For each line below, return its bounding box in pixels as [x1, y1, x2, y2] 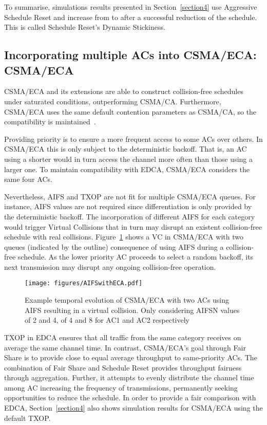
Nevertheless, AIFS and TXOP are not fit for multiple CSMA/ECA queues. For [4, 191, 256, 201]
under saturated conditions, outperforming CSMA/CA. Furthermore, [4, 96, 221, 106]
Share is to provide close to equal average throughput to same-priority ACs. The [4, 352, 257, 363]
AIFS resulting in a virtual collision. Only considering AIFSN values [25, 304, 240, 315]
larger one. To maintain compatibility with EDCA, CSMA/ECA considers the [4, 163, 250, 174]
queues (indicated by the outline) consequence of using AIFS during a [4, 241, 224, 252]
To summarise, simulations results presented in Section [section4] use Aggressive [4, 2, 257, 12]
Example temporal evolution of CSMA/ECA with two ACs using [25, 294, 230, 305]
